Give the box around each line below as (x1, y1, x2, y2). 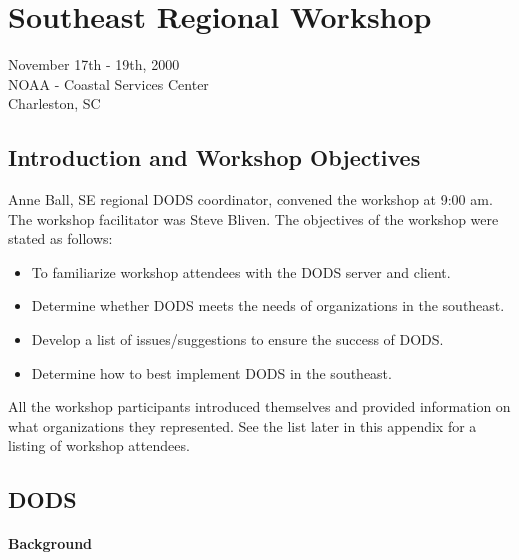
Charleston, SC (8, 93, 101, 114)
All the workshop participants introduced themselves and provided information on (8, 396, 511, 417)
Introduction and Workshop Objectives (8, 142, 421, 173)
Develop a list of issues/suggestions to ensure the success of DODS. (31, 329, 444, 350)
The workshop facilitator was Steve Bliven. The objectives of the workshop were (8, 208, 499, 229)
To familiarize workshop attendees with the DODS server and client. (31, 261, 451, 282)
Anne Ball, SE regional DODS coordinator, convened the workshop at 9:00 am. (8, 189, 493, 210)
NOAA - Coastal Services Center (8, 73, 209, 94)
